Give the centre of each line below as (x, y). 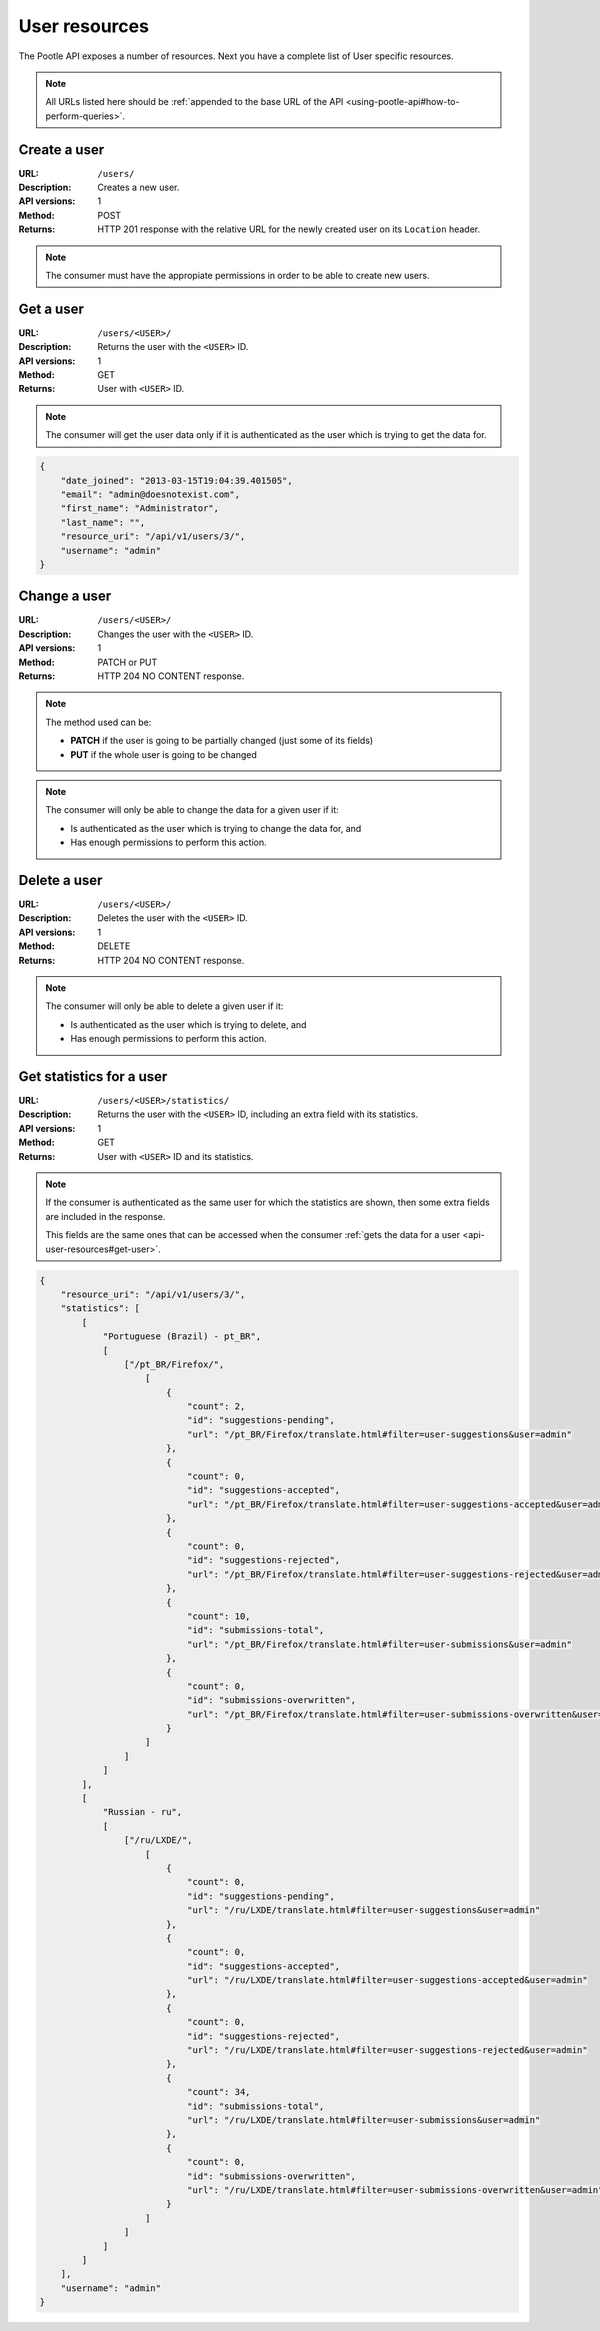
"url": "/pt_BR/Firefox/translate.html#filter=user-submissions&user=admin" (379, 1644)
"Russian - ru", (142, 1812)
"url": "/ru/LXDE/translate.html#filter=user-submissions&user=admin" (363, 2120)
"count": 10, (218, 1616)
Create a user (61, 149)
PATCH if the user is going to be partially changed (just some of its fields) (222, 741)
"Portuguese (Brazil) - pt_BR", (182, 1336)
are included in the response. (105, 1216)
